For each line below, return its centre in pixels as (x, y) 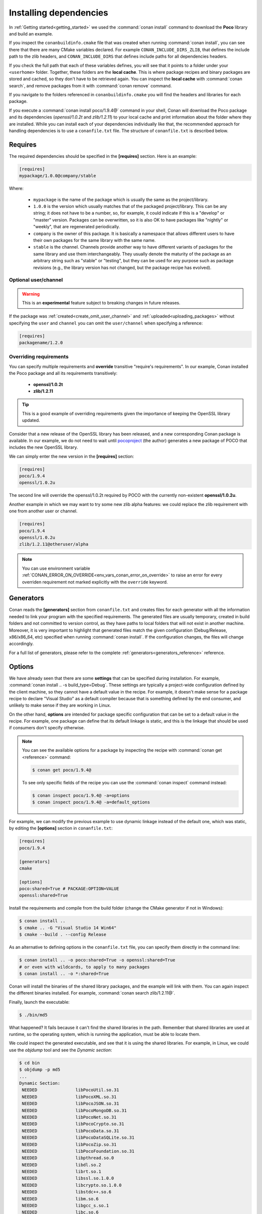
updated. (31, 421)
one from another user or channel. (43, 511)
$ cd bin (30, 1063)
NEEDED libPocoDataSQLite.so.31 (78, 1138)
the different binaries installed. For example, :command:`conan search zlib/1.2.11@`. (92, 993)
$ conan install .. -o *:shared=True (64, 973)
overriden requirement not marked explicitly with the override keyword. (95, 582)
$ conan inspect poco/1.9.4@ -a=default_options (91, 802)
